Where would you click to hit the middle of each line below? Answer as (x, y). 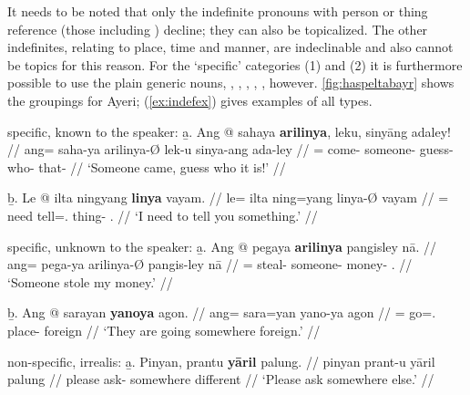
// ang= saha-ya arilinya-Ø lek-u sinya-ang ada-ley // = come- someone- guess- (230, 149)
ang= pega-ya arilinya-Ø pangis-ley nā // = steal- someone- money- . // (210, 264)
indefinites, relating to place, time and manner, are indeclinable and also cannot (230, 47)
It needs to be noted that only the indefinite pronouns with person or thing (218, 11)
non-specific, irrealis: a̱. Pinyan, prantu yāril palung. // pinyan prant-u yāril (221, 361)
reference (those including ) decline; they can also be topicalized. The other (218, 29)
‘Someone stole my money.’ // (90, 281)
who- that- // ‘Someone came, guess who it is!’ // (147, 166)
